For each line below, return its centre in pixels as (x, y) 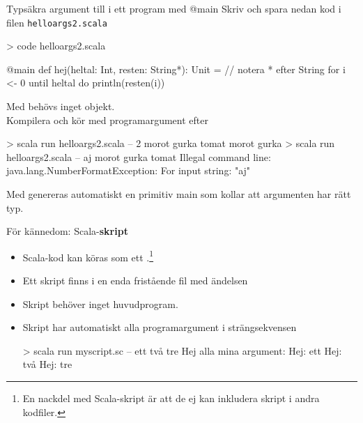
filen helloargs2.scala (57, 22)
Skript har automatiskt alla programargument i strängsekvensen (160, 327)
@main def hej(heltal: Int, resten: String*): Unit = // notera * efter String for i (176, 69)
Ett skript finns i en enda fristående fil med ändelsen (135, 280)
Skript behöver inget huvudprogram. (100, 303)
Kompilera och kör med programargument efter (107, 120)
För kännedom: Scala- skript (67, 231)
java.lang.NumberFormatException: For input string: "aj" (129, 170)
